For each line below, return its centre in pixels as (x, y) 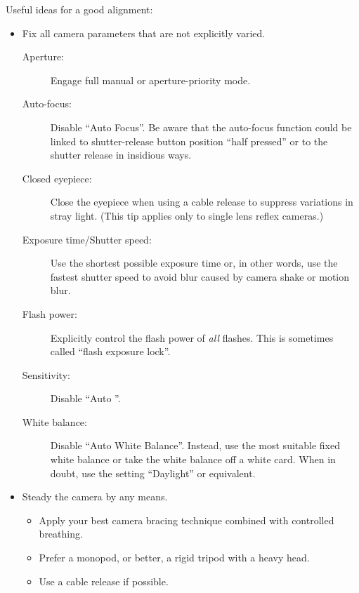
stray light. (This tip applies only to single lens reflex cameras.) (187, 215)
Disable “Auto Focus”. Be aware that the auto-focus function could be (201, 127)
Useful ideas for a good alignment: (79, 9)
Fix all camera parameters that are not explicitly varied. (144, 33)
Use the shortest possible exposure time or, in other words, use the (194, 263)
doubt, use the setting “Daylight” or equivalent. (153, 473)
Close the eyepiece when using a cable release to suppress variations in (202, 202)
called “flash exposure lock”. (110, 351)
